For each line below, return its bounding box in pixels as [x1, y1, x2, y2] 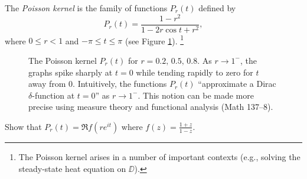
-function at [32, 89, 75, 101]
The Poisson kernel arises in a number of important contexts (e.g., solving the [18, 150, 301, 162]
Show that [5, 120, 42, 132]
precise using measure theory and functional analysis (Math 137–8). [28, 100, 273, 113]
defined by [198, 2, 236, 14]
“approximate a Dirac [198, 77, 276, 90]
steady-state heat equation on [18, 162, 126, 174]
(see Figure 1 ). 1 [125, 32, 184, 47]
